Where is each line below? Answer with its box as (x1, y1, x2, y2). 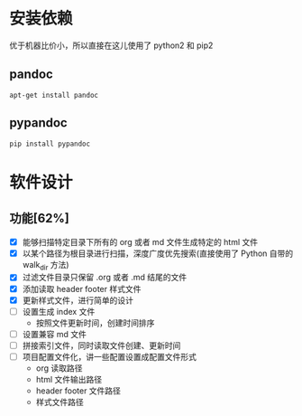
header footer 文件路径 (35, 385, 122, 396)
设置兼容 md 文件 (22, 328, 87, 339)
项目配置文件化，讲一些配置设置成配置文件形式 (22, 351, 197, 362)
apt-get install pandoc (9, 90, 99, 99)
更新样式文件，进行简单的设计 (22, 295, 133, 306)
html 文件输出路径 (35, 373, 103, 384)
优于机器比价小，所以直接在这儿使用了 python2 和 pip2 (9, 40, 214, 51)
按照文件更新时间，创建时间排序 (35, 317, 155, 328)
